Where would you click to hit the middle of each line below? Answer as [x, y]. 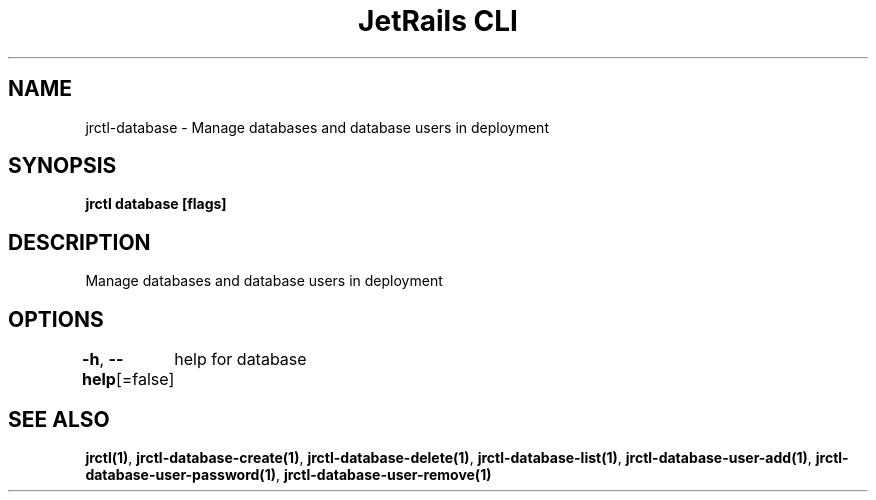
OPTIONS [56, 319]
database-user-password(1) [180, 474]
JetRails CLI [438, 21]
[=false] [145, 379]
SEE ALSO [59, 419]
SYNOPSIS [62, 166]
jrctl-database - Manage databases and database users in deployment [317, 127]
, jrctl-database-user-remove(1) [383, 474]
